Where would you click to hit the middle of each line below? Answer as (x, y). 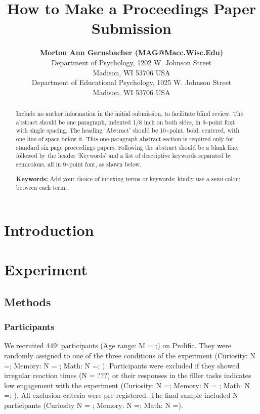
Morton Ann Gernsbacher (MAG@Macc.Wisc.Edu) (132, 52)
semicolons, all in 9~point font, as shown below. (79, 164)
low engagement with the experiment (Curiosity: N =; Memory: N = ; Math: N (127, 385)
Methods (28, 301)
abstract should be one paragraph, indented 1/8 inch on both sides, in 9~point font (125, 122)
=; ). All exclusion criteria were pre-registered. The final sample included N (121, 395)
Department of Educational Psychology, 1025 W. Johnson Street (132, 82)
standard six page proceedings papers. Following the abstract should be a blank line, (127, 147)
